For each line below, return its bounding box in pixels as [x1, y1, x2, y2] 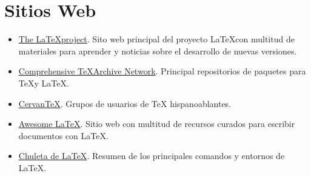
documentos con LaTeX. [18, 129, 109, 142]
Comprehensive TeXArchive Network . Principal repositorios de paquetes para [18, 65, 306, 77]
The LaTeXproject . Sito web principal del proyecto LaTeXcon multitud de [18, 33, 295, 45]
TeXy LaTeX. [18, 76, 69, 89]
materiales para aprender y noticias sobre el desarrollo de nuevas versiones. [18, 44, 297, 57]
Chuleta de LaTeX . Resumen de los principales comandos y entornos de [18, 149, 285, 162]
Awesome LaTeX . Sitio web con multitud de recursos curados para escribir [18, 117, 295, 130]
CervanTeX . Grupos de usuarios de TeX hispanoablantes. [18, 97, 232, 109]
